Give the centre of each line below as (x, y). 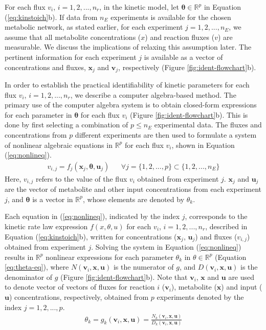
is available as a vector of (183, 57)
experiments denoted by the (200, 297)
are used (241, 277)
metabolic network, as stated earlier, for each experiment (94, 27)
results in (19, 257)
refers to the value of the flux (82, 178)
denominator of (29, 277)
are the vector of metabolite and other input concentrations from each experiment (133, 189)
